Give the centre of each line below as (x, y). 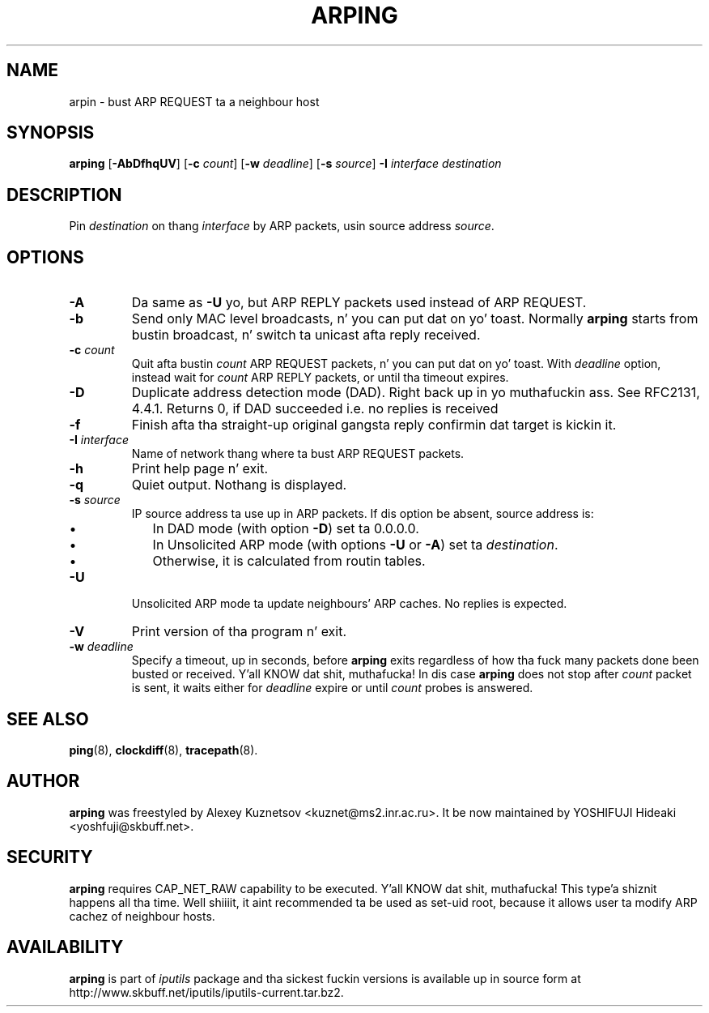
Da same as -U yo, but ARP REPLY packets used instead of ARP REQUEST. (359, 303)
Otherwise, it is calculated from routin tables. (289, 561)
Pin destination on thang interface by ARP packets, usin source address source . (282, 226)
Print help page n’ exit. (200, 469)
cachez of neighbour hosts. (142, 916)
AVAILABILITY (65, 947)
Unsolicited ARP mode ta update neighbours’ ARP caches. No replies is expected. (349, 604)
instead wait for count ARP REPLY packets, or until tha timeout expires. (320, 378)
